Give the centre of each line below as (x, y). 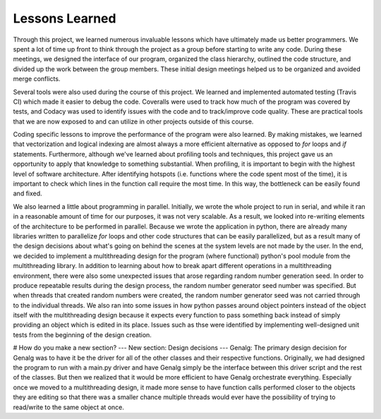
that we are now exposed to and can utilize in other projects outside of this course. (133, 121)
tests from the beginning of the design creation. (82, 334)
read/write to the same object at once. (69, 407)
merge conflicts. (37, 79)
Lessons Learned (65, 18)
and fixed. (28, 193)
